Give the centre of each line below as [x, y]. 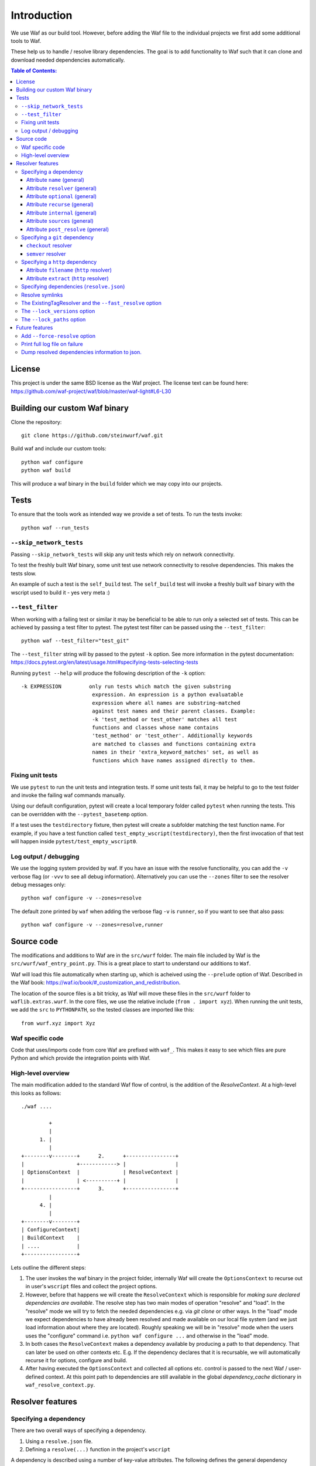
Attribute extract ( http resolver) [68, 278]
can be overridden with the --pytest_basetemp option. [80, 814]
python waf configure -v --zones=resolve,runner [92, 925]
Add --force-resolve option [59, 336]
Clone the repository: [36, 422]
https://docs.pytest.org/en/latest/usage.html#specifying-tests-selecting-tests [104, 662]
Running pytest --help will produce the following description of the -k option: [108, 673]
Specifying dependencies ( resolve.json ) [73, 287]
